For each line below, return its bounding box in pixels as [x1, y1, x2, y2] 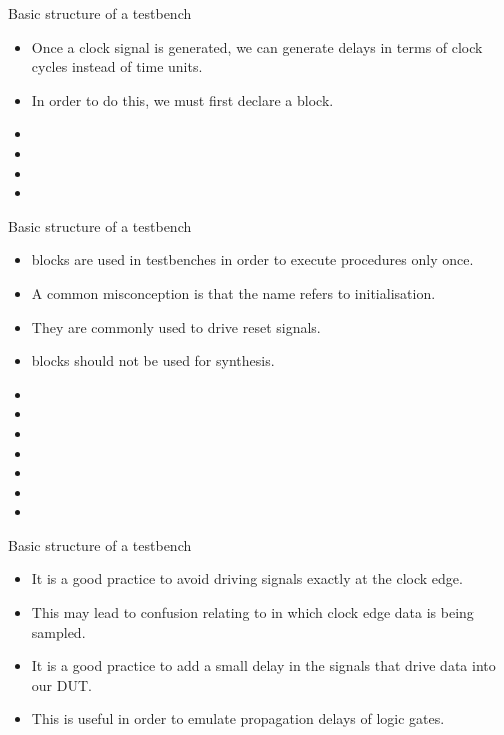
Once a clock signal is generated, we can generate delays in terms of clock [31, 36, 483, 57]
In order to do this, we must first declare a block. [31, 89, 334, 110]
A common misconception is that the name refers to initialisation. [31, 282, 436, 303]
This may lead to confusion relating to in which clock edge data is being [31, 602, 474, 623]
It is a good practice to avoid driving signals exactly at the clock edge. [31, 568, 463, 589]
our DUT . [31, 674, 92, 695]
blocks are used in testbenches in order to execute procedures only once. [31, 249, 474, 270]
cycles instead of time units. [31, 56, 203, 77]
